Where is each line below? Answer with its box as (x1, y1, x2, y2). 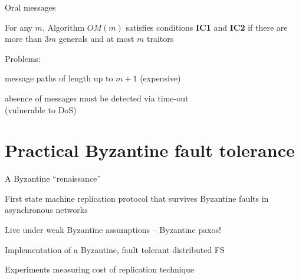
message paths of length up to (5, 72, 113, 84)
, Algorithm (42, 21, 85, 33)
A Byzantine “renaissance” (5, 172, 101, 185)
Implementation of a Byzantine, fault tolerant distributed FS (5, 243, 225, 255)
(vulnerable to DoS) (5, 103, 77, 116)
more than (5, 32, 42, 45)
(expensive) (140, 72, 181, 84)
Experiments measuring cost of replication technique (5, 263, 194, 275)
